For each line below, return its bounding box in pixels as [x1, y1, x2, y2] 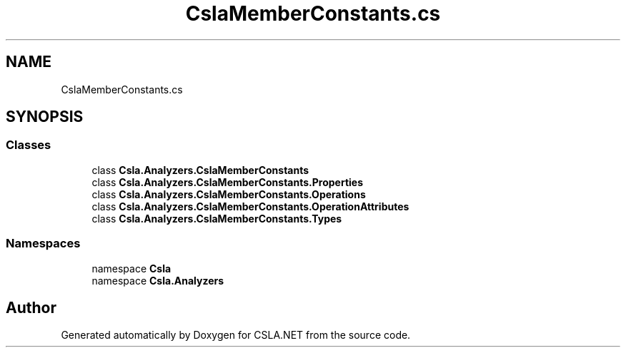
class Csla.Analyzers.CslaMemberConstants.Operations [91, 188, 366, 200]
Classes [6, 138, 51, 153]
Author [6, 298, 56, 317]
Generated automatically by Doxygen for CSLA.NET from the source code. [61, 329, 411, 342]
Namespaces [6, 236, 81, 251]
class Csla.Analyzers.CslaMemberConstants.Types [91, 212, 342, 225]
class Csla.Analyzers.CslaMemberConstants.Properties [91, 175, 363, 188]
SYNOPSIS [6, 108, 84, 126]
